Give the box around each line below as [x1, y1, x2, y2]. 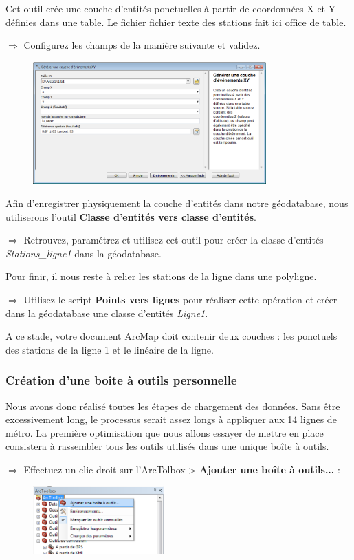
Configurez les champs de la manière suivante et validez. [23, 38, 261, 52]
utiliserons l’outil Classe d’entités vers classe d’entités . [5, 209, 256, 224]
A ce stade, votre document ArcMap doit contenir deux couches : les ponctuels [5, 329, 338, 343]
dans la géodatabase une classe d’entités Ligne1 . [5, 305, 208, 320]
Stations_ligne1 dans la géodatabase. [5, 246, 162, 260]
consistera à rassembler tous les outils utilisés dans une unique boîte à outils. [5, 439, 329, 453]
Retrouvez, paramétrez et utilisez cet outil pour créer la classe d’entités [23, 233, 324, 247]
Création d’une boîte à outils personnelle [5, 371, 237, 389]
